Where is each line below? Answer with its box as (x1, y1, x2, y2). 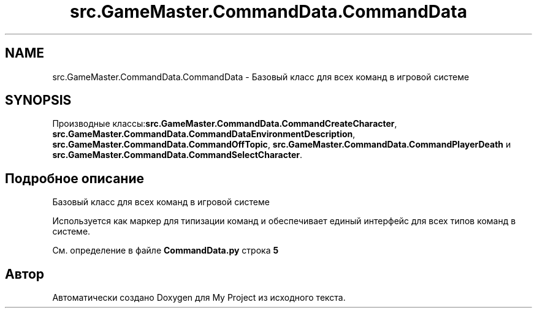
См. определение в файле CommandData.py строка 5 (52, 245, 279, 256)
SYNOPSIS (5, 92, 72, 108)
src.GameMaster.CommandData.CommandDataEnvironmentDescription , (52, 129, 356, 140)
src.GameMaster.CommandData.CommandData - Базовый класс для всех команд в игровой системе (52, 71, 470, 82)
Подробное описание (5, 170, 144, 186)
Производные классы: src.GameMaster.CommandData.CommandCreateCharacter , (52, 118, 397, 129)
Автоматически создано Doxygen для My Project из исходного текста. (52, 292, 346, 303)
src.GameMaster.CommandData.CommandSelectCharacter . (52, 149, 302, 160)
